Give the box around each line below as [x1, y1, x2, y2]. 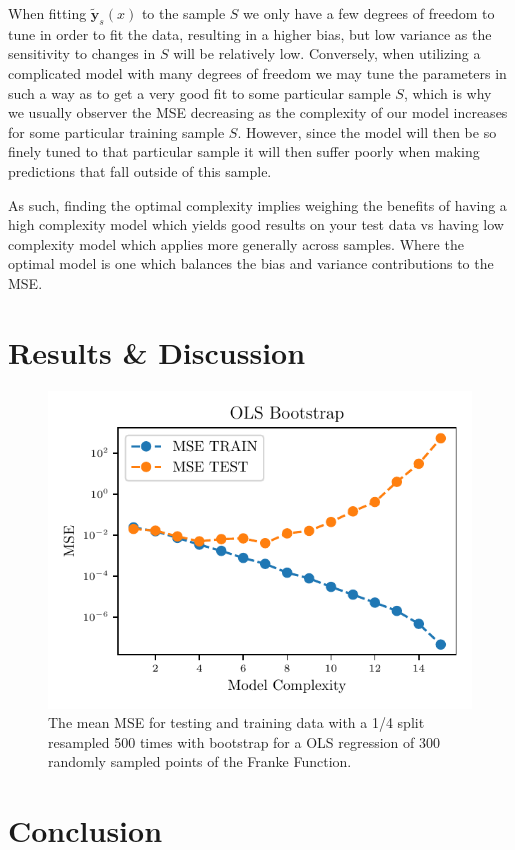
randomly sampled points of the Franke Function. [48, 751, 352, 772]
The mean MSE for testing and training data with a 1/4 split [48, 712, 425, 733]
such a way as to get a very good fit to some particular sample [8, 82, 391, 103]
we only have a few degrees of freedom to [243, 3, 495, 23]
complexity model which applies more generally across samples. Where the [8, 233, 464, 254]
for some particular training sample [8, 121, 225, 142]
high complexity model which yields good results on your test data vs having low [8, 214, 504, 235]
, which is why [403, 82, 492, 103]
